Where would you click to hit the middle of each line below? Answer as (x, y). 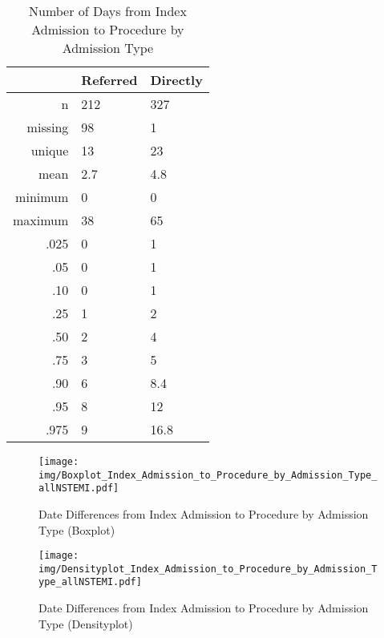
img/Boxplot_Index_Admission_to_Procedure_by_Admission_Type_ (208, 475)
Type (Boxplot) (77, 529)
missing (48, 127)
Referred (109, 80)
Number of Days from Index (108, 11)
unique (50, 150)
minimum (42, 197)
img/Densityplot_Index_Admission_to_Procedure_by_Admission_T (208, 569)
